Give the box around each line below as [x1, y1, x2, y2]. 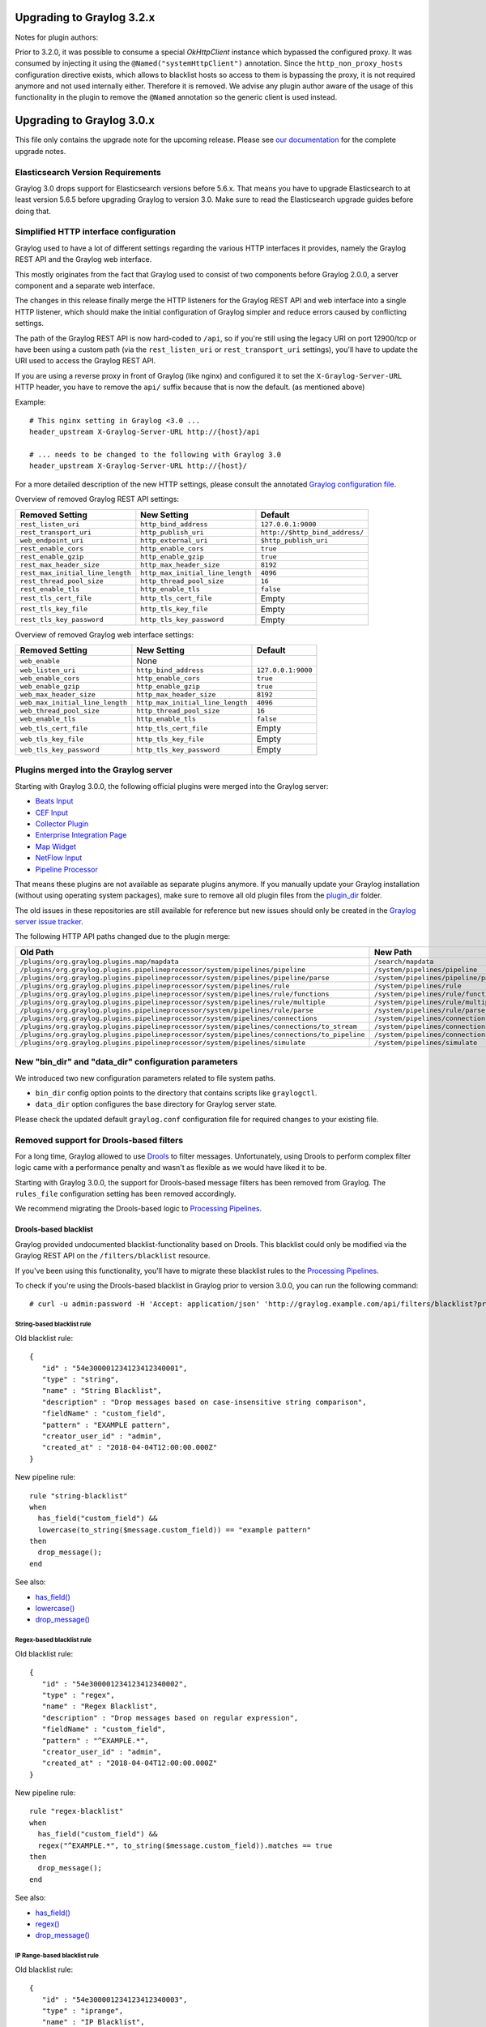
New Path [373, 946, 412, 958]
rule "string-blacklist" [29, 1491, 128, 1500]
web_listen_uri [19, 666, 76, 675]
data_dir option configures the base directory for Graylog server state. [35, 1099, 277, 1109]
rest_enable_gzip [19, 552, 84, 561]
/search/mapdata [373, 957, 434, 966]
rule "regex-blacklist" [29, 1806, 124, 1816]
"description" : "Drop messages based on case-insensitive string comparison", [41, 1397, 367, 1407]
